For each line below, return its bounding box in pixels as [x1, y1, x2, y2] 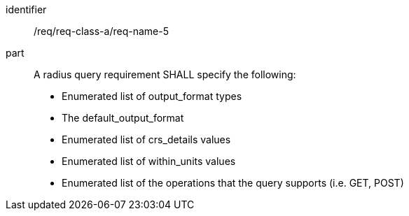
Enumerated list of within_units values [62, 155, 236, 167]
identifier [6, 3, 47, 15]
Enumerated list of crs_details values [62, 134, 231, 145]
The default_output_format [62, 112, 184, 124]
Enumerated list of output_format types [62, 90, 242, 102]
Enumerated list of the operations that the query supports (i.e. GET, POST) [62, 177, 404, 189]
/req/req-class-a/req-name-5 [34, 25, 169, 37]
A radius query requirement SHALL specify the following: [34, 69, 296, 80]
